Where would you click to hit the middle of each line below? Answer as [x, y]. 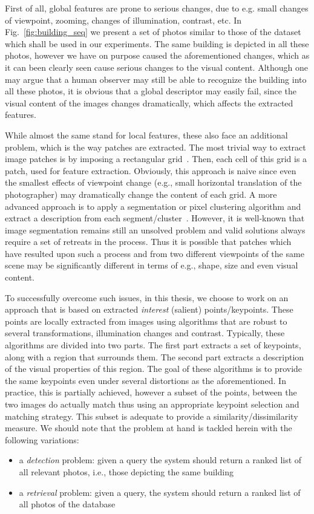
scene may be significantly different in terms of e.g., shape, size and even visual [152, 265]
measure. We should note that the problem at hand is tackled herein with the [149, 428]
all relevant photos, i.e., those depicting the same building [126, 471]
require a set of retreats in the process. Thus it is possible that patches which [148, 242]
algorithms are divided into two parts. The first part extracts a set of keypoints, [153, 345]
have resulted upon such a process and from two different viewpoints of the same [155, 253]
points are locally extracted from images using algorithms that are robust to [146, 321]
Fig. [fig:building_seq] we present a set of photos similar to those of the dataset [153, 32]
